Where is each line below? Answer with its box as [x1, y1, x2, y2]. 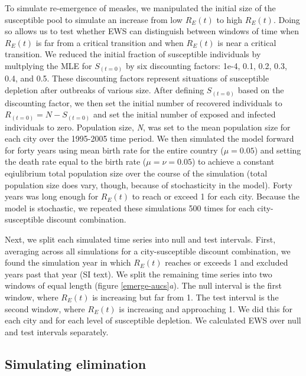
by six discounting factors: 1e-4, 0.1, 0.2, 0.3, [125, 59, 287, 71]
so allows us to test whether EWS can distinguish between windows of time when [5, 25, 300, 37]
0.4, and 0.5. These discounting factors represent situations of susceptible [5, 72, 269, 84]
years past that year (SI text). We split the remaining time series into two [5, 267, 272, 280]
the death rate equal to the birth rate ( [5, 155, 147, 168]
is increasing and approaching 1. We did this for [119, 302, 292, 315]
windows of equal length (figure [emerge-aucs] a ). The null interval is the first [5, 279, 282, 292]
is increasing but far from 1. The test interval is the [92, 291, 279, 303]
